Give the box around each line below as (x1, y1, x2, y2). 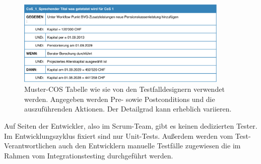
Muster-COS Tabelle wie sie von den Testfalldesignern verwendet (24, 84, 225, 94)
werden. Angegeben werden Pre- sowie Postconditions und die (24, 93, 215, 104)
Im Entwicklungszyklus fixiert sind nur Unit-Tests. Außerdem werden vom (4, 130, 233, 141)
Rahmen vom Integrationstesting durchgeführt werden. (4, 150, 173, 160)
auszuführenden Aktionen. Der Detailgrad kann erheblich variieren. (24, 103, 232, 114)
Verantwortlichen (4, 140, 56, 151)
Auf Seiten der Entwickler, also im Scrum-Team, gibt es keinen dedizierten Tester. (4, 121, 257, 131)
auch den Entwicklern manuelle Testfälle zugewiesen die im (58, 140, 241, 151)
